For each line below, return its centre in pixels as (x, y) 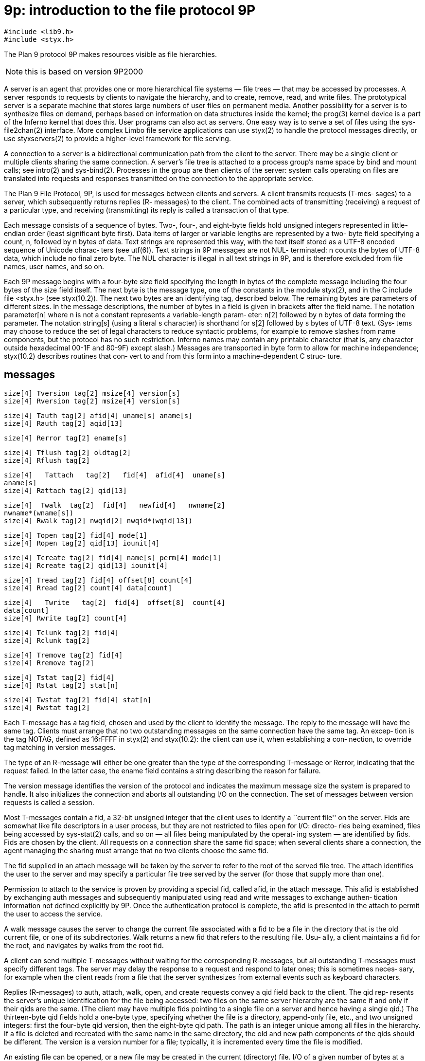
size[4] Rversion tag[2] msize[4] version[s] (92, 401)
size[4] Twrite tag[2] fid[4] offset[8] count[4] (115, 602)
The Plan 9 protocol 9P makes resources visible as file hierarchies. (110, 54)
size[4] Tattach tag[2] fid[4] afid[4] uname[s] (115, 475)
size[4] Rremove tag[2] (49, 663)
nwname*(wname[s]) (39, 513)
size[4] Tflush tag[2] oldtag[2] (68, 452)
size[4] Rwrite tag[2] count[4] (65, 618)
